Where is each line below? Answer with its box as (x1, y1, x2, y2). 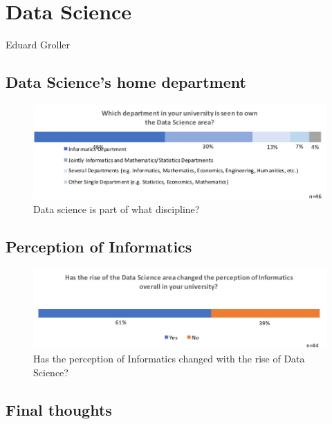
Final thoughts (6, 398, 112, 420)
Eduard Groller (6, 37, 71, 52)
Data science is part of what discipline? (33, 202, 200, 216)
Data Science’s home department (6, 71, 246, 93)
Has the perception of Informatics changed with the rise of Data (33, 351, 305, 366)
